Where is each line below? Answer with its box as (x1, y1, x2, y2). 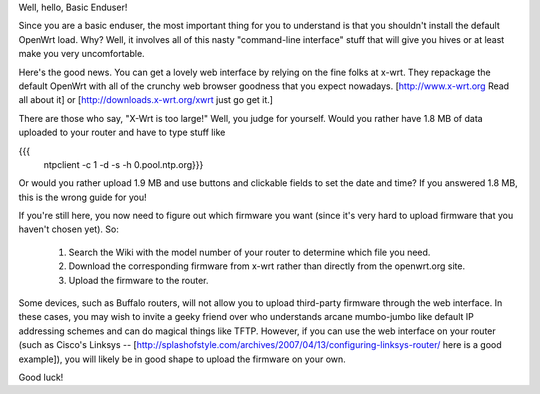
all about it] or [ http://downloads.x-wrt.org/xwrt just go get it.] (18, 94, 274, 106)
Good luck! (18, 371, 64, 383)
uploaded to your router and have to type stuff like (18, 126, 226, 139)
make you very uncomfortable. (18, 48, 145, 60)
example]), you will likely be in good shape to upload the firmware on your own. (18, 353, 347, 365)
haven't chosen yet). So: (18, 223, 119, 235)
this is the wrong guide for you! (18, 191, 147, 203)
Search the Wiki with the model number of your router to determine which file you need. (68, 246, 431, 258)
